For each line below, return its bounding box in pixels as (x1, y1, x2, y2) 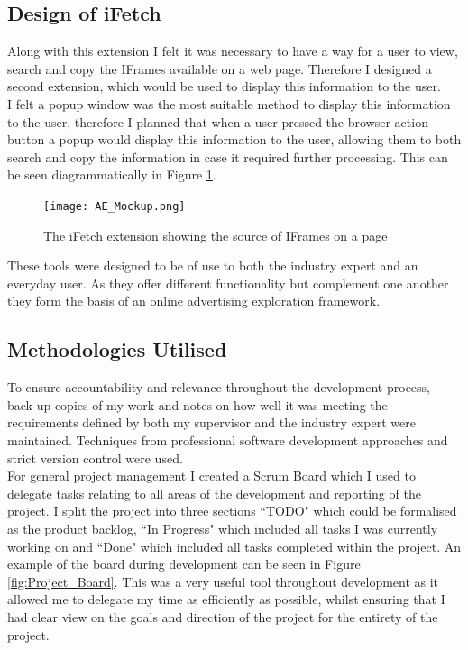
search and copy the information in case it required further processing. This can (7, 147, 448, 166)
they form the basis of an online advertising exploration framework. (7, 291, 381, 310)
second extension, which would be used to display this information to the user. (7, 77, 441, 96)
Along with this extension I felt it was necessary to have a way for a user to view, (7, 41, 458, 60)
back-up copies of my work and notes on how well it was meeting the (7, 395, 388, 414)
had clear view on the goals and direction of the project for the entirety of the (7, 607, 438, 626)
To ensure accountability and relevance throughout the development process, (7, 378, 430, 397)
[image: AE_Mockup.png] (43, 199, 186, 213)
